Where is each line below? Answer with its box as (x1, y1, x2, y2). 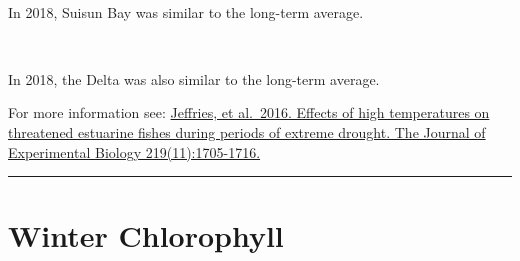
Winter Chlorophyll (8, 215, 284, 256)
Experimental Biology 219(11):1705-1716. (8, 141, 261, 162)
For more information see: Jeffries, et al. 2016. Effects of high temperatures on (8, 102, 490, 123)
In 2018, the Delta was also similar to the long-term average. (8, 68, 380, 89)
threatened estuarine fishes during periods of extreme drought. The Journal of (8, 121, 486, 142)
